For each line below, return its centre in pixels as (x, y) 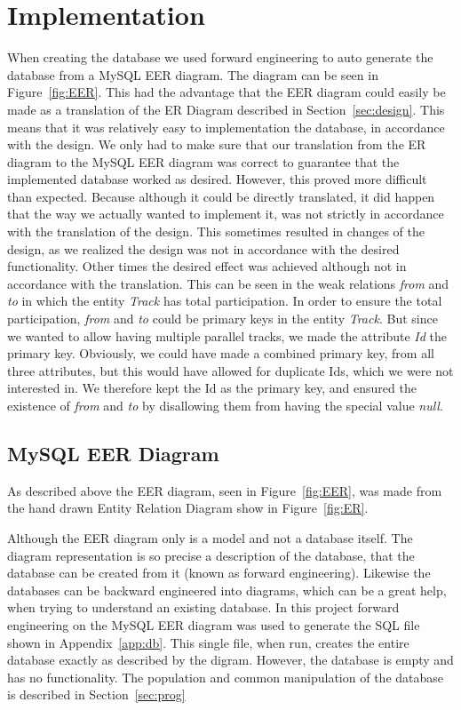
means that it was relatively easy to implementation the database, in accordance (226, 127)
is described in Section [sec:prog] (96, 694)
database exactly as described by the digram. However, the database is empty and (230, 660)
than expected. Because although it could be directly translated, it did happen (221, 196)
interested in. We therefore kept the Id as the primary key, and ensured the (212, 388)
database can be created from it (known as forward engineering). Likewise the (219, 573)
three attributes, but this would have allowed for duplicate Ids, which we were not (230, 370)
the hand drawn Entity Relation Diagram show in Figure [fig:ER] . (188, 508)
